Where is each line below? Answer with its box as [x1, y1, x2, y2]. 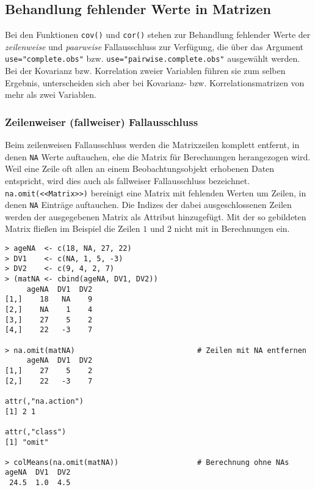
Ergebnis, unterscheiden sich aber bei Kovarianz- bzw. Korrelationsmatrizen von [5, 76, 305, 89]
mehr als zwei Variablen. [5, 88, 96, 101]
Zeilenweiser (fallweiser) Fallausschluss [5, 114, 198, 129]
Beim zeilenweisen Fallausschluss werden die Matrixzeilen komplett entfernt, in [5, 138, 300, 151]
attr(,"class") [5, 427, 67, 436]
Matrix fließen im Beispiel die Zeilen [5, 222, 140, 235]
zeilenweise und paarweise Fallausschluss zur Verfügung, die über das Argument [5, 40, 304, 53]
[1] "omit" [5, 437, 49, 447]
